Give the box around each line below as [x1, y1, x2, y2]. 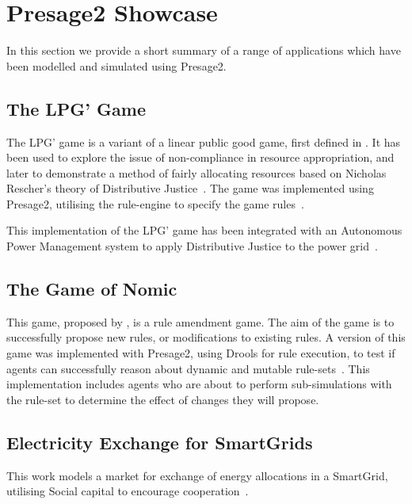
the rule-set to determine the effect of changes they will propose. [6, 391, 319, 407]
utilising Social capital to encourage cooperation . [6, 483, 249, 499]
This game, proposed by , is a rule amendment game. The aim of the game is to [6, 313, 395, 330]
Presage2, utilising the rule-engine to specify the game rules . [6, 195, 304, 212]
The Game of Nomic [6, 277, 177, 301]
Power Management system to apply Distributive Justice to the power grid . [6, 238, 378, 254]
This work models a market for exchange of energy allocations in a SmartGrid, [6, 467, 388, 483]
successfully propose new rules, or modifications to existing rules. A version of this [6, 329, 406, 346]
